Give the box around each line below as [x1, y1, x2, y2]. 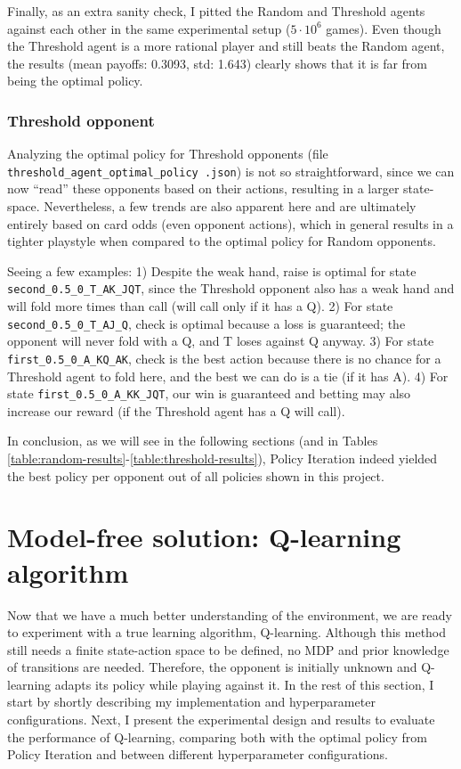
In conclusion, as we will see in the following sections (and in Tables [7, 431, 378, 450]
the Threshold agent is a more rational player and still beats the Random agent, [7, 37, 445, 55]
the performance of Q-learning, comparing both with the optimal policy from [7, 727, 427, 746]
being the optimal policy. [7, 71, 143, 90]
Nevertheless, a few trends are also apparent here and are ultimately [44, 197, 417, 216]
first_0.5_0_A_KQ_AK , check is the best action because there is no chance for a [7, 348, 441, 367]
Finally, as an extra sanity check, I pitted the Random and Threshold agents [7, 2, 425, 20]
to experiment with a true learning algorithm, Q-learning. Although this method [7, 623, 447, 642]
